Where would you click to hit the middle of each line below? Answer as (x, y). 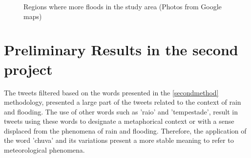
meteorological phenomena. (44, 150)
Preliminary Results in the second (121, 50)
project (28, 69)
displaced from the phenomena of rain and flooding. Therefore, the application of (125, 130)
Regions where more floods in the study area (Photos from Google (123, 6)
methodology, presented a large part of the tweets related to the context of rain (123, 102)
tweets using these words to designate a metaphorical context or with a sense (119, 121)
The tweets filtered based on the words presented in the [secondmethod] (111, 92)
